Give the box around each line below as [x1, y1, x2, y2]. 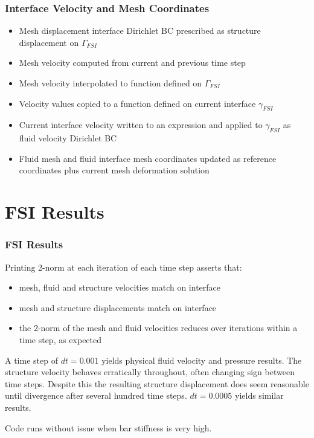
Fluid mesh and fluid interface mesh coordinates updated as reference [19, 152, 277, 164]
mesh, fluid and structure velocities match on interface [19, 281, 221, 294]
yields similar [235, 389, 284, 402]
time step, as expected [19, 333, 102, 346]
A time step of [5, 353, 58, 366]
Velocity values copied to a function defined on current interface [19, 97, 256, 109]
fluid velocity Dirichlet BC [19, 132, 117, 144]
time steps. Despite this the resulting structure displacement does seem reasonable [5, 377, 309, 390]
